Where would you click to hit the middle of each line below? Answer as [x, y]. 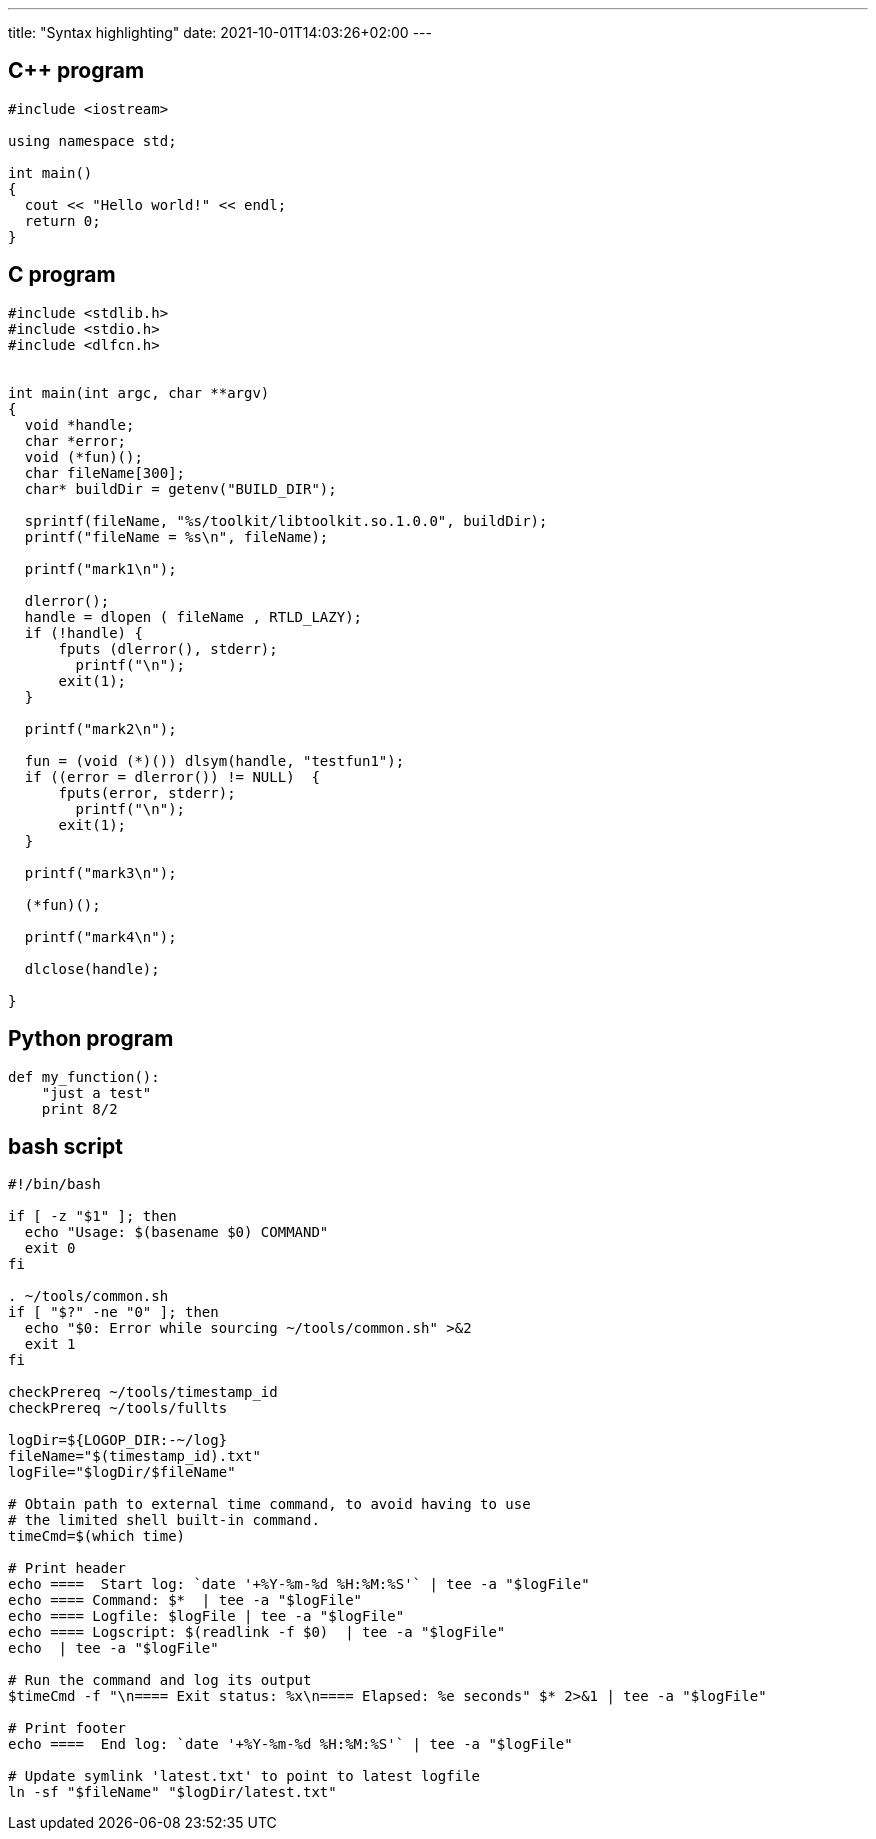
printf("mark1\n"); [100, 568]
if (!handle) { [83, 632]
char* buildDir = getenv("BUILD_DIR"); [180, 488]
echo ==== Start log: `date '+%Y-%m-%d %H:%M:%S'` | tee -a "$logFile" [299, 1584]
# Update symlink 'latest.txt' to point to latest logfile [244, 1776]
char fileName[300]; [105, 472]
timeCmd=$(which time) [97, 1536]
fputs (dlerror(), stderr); [168, 648]
